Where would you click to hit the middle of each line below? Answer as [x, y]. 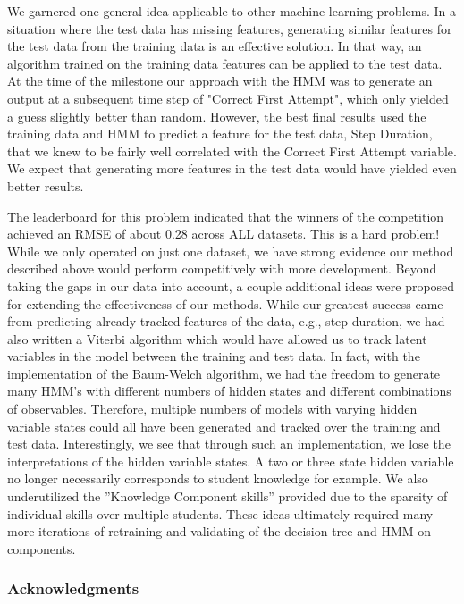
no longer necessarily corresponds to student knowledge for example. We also [218, 478]
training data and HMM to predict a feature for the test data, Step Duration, [220, 134]
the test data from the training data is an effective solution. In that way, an [215, 46]
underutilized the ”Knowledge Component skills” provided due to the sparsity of [228, 496]
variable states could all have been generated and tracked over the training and [224, 426]
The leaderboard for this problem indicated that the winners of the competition [226, 216]
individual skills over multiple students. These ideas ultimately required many [220, 513]
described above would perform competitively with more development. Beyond [222, 268]
